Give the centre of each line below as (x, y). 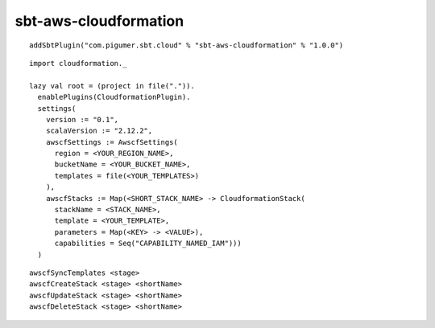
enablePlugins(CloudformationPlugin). (114, 97)
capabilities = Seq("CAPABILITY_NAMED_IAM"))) (148, 244)
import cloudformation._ (78, 63)
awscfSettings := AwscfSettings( (112, 142)
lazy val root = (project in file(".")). (112, 86)
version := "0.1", (82, 119)
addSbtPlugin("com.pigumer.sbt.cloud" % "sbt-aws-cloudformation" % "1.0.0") (186, 45)
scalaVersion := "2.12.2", (99, 131)
